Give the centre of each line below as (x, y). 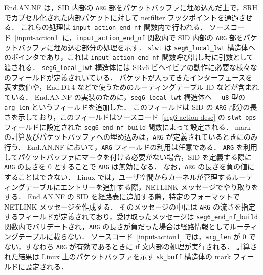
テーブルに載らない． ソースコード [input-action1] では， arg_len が (129, 236)
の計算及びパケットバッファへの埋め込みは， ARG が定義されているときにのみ (131, 137)
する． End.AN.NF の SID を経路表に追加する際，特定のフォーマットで (122, 197)
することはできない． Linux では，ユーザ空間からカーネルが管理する (118, 176)
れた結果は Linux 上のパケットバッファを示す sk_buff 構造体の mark (118, 256)
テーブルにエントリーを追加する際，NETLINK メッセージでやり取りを (142, 186)
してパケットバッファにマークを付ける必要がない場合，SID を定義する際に (128, 157)
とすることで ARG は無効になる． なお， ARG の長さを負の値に (154, 167)
